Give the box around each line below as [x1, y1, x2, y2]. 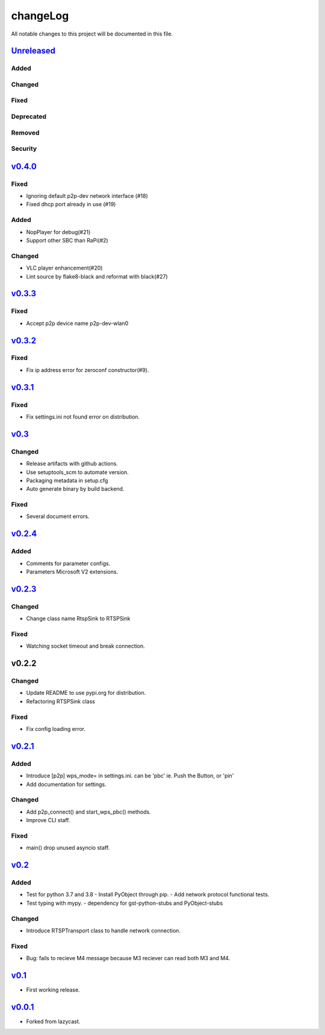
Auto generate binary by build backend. [26, 486, 125, 493]
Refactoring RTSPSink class [26, 697, 96, 705]
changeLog [11, 9, 69, 22]
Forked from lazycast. [26, 1018, 81, 1025]
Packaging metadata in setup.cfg [26, 476, 108, 484]
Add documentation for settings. [26, 780, 107, 788]
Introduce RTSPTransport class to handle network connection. [26, 926, 181, 934]
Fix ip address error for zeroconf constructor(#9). [26, 366, 149, 373]
